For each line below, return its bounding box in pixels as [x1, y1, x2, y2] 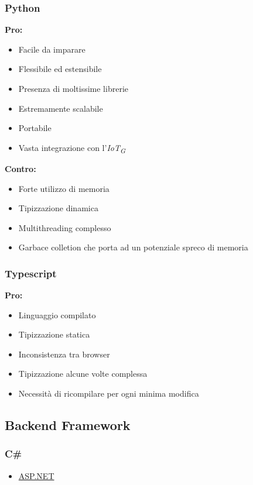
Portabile [18, 122, 52, 134]
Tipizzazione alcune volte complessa [18, 367, 148, 380]
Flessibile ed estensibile [18, 63, 102, 75]
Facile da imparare [18, 43, 86, 55]
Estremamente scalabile [18, 102, 103, 114]
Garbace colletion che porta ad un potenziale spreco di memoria [18, 241, 248, 253]
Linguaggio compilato [18, 308, 96, 321]
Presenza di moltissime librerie [18, 82, 128, 94]
